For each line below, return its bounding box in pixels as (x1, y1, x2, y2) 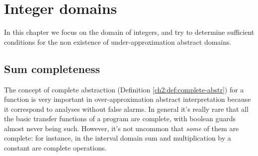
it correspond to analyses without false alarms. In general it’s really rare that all (4, 103, 249, 114)
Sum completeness (4, 61, 100, 76)
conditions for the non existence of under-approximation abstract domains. (4, 36, 232, 47)
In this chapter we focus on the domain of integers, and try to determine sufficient (4, 27, 255, 37)
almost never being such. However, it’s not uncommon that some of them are (4, 123, 239, 133)
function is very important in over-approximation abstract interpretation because (4, 94, 251, 104)
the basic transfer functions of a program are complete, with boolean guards (4, 113, 236, 124)
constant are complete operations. (4, 143, 107, 153)
